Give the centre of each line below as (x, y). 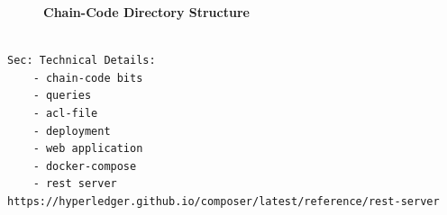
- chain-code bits (88, 78)
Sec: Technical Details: (82, 61)
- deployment (72, 131)
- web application (88, 149)
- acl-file (65, 113)
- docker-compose (85, 166)
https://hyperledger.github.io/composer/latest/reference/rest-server (223, 201)
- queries (62, 96)
